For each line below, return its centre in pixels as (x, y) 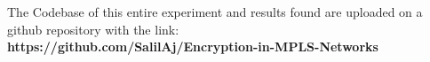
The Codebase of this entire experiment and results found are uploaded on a (215, 12)
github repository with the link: (93, 29)
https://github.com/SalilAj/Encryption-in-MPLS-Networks (193, 46)
